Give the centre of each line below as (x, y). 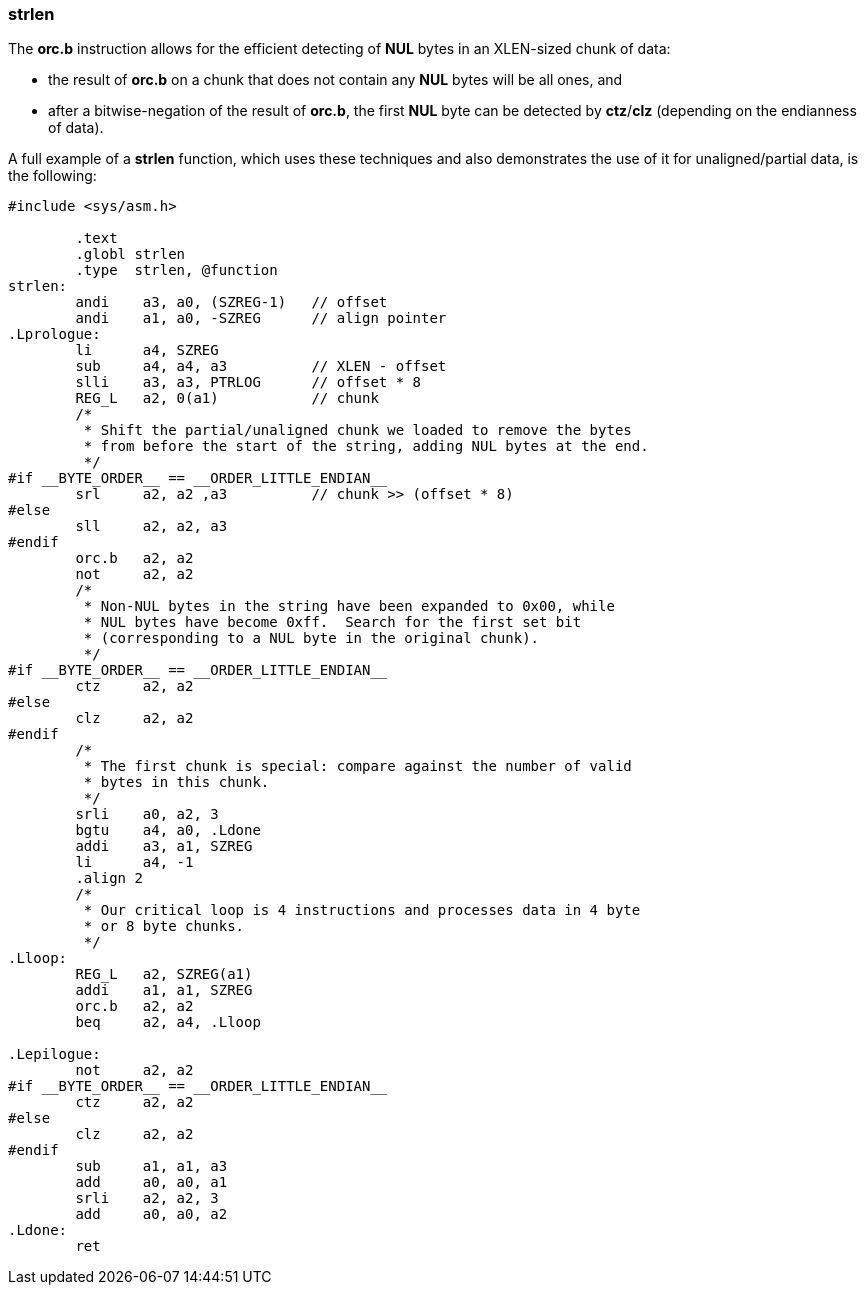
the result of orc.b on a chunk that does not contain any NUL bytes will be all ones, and (335, 80)
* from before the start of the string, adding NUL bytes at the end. (366, 446)
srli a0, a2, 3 (147, 814)
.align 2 (109, 878)
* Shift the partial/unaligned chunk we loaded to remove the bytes (357, 430)
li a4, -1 (134, 862)
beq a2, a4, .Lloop (168, 1022)
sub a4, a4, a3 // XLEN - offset (261, 366)
